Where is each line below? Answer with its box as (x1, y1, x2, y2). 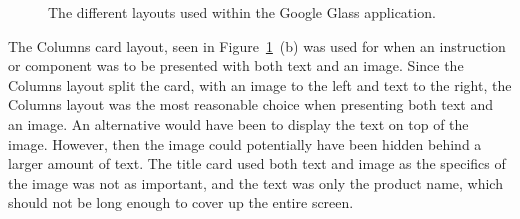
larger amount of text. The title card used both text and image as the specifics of (8, 153, 506, 174)
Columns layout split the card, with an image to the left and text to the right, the (8, 74, 512, 95)
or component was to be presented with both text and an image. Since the (8, 55, 464, 76)
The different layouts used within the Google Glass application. (48, 2, 436, 22)
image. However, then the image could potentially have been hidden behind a (8, 133, 482, 154)
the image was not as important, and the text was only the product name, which (8, 172, 503, 193)
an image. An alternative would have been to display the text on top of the (8, 113, 469, 134)
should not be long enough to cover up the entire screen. (8, 192, 354, 213)
